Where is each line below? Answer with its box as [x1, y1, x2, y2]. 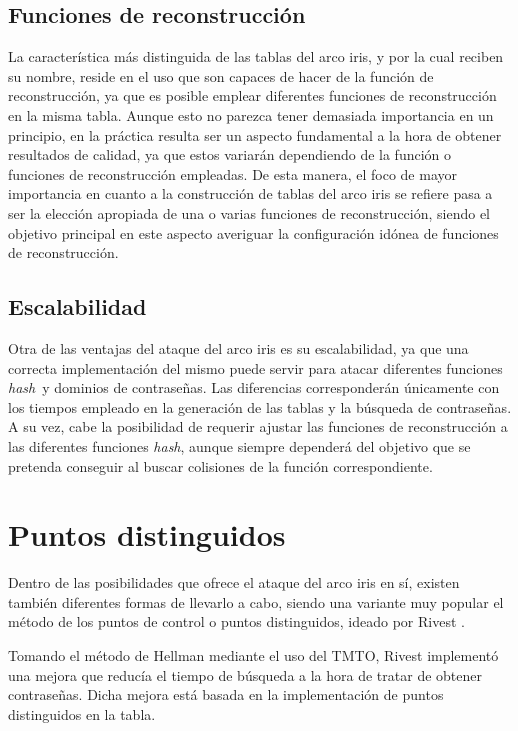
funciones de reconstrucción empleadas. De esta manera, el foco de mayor [8, 163, 457, 184]
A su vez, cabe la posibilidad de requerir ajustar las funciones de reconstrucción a [8, 416, 508, 437]
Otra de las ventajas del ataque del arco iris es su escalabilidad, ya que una [8, 337, 469, 358]
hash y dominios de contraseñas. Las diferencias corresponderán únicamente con [8, 377, 500, 398]
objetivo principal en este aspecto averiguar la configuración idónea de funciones [8, 222, 499, 243]
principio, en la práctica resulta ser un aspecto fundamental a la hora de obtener [8, 124, 502, 145]
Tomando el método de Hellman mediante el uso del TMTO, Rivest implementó [8, 645, 499, 665]
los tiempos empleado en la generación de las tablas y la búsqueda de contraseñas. [8, 396, 512, 417]
